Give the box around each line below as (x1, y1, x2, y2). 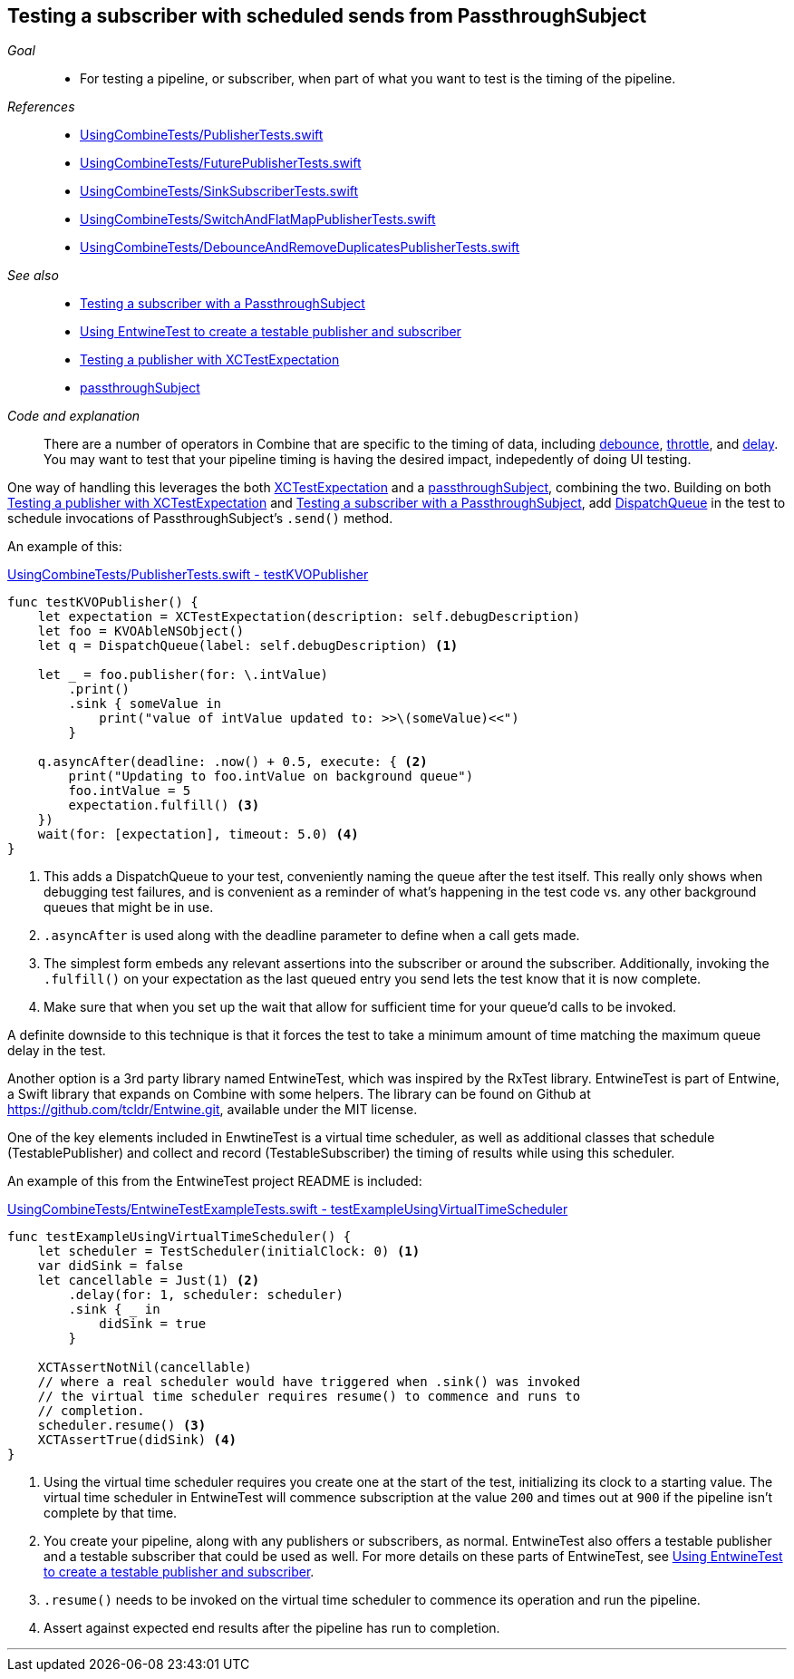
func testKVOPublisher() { (7, 595, 198, 610)
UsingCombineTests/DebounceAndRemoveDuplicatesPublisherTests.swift (80, 239, 520, 256)
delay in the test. (7, 1043, 106, 1059)
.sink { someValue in (68, 696, 222, 712)
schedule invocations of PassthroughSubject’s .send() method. (7, 510, 393, 527)
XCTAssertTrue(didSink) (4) (37, 1432, 237, 1448)
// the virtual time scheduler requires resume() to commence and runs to (37, 1389, 581, 1404)
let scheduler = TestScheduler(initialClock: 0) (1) (37, 1244, 421, 1259)
